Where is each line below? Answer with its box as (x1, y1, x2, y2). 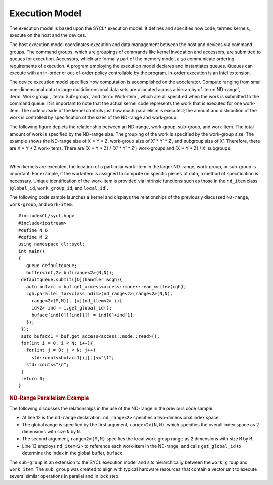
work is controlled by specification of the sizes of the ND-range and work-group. (9, 114, 178, 121)
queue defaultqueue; (26, 262, 77, 268)
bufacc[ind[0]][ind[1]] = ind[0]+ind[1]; (31, 312, 136, 318)
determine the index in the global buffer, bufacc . (22, 450, 124, 456)
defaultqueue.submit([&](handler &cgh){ (21, 277, 122, 283)
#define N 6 (18, 227, 48, 233)
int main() (18, 248, 45, 254)
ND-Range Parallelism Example (9, 394, 89, 402)
